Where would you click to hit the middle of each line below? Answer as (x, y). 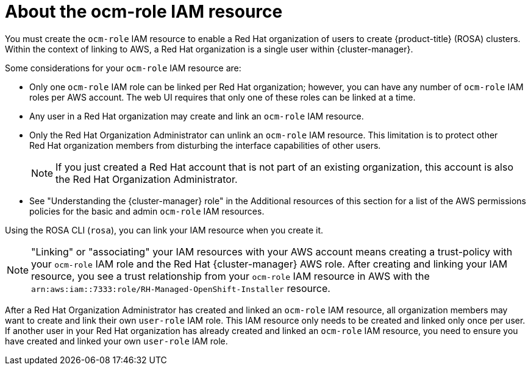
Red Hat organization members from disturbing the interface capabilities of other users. (205, 145)
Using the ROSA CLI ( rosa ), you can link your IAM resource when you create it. (164, 230)
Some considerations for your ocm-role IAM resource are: (123, 68)
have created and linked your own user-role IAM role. (116, 341)
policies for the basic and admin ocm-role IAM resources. (147, 211)
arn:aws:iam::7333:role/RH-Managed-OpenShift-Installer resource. (181, 288)
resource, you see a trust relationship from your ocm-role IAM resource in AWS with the (230, 276)
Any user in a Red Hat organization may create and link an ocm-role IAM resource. (197, 116)
